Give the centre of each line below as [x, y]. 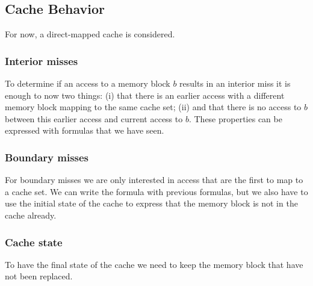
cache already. [31, 215]
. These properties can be [235, 118]
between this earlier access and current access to [94, 118]
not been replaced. [39, 276]
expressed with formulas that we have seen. [85, 130]
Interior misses [42, 61]
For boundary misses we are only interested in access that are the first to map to [154, 180]
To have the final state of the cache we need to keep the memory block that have [154, 264]
